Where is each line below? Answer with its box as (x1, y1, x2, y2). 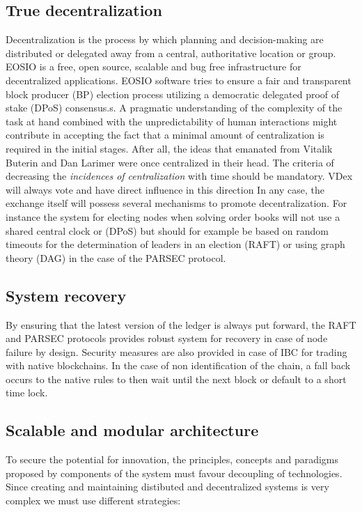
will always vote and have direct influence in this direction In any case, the (6, 182, 325, 196)
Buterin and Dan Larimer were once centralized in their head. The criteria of (6, 155, 334, 169)
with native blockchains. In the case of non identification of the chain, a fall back (6, 358, 351, 373)
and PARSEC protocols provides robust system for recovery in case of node (6, 331, 328, 346)
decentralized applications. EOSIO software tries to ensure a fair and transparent (6, 72, 352, 87)
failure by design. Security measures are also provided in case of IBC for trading (6, 344, 347, 359)
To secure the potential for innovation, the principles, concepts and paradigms (6, 452, 339, 467)
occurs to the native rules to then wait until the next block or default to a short (6, 371, 347, 386)
